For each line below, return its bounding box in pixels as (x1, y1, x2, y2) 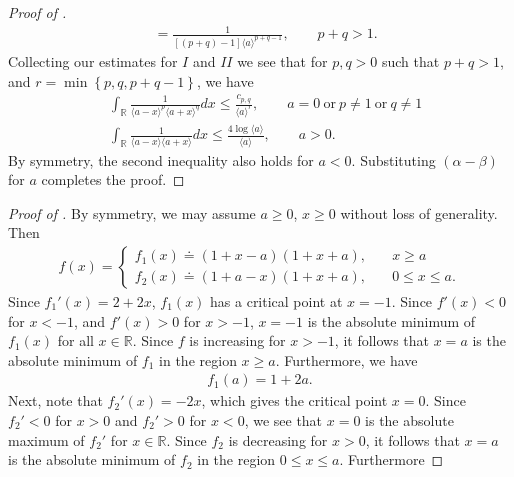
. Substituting (351, 149, 436, 170)
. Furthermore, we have (275, 349, 418, 370)
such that (381, 51, 440, 72)
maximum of (8, 429, 85, 450)
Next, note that (8, 390, 103, 411)
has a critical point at (210, 290, 343, 311)
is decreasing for (228, 429, 328, 450)
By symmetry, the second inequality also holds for (8, 149, 314, 170)
